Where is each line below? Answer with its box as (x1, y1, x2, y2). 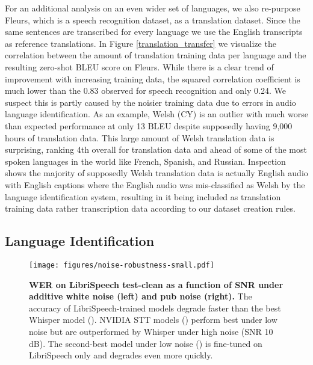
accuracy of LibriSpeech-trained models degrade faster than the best (29, 301, 281, 314)
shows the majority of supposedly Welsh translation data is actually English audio (5, 167, 308, 179)
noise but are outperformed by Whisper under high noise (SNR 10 (29, 325, 273, 337)
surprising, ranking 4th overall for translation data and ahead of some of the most (5, 143, 307, 156)
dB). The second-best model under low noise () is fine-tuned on (29, 337, 262, 349)
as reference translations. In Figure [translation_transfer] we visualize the (5, 37, 276, 49)
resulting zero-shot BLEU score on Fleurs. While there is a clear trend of (5, 60, 274, 73)
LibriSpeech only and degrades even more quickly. (29, 349, 213, 361)
